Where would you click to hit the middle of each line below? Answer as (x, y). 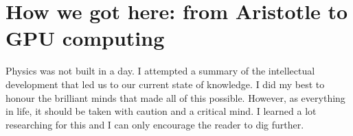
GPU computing (85, 38)
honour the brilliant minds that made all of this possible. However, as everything (175, 97)
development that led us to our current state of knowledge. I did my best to (165, 84)
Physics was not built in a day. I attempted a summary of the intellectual (160, 71)
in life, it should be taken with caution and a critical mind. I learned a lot (161, 111)
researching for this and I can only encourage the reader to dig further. (155, 124)
